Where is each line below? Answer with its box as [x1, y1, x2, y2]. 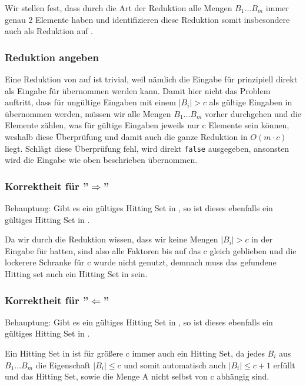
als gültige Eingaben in [209, 96, 292, 108]
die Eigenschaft [35, 358, 91, 371]
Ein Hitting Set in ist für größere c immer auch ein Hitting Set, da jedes [5, 347, 265, 359]
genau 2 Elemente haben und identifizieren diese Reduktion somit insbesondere [5, 13, 290, 25]
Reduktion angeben [5, 49, 99, 64]
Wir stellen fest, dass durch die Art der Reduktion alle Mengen [5, 2, 232, 14]
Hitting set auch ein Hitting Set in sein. [5, 268, 148, 279]
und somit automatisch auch [124, 358, 226, 371]
